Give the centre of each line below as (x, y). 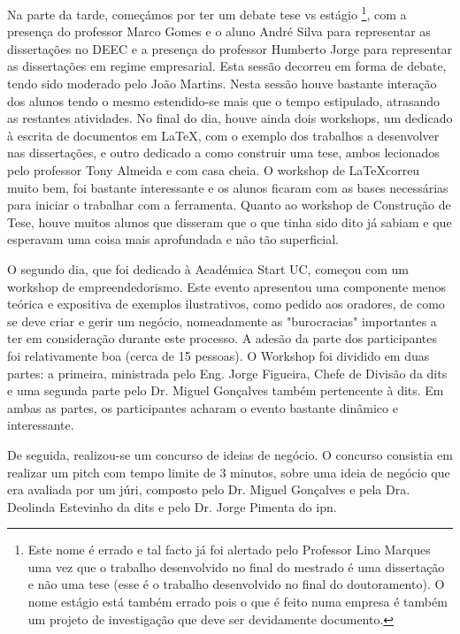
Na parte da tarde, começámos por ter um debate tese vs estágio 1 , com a (207, 13)
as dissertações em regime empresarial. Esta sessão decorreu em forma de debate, (227, 66)
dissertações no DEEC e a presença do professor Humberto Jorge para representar (230, 48)
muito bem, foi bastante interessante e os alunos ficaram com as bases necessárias (228, 187)
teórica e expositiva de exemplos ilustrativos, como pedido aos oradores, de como (226, 304)
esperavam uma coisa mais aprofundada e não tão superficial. (173, 239)
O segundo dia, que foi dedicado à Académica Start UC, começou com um (208, 268)
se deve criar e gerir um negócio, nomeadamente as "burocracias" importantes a (222, 321)
